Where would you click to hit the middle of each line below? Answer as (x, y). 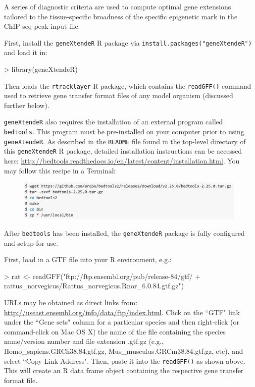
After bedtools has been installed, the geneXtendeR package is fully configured (124, 233)
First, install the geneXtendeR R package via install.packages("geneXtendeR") (128, 42)
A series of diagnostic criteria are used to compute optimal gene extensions (118, 6)
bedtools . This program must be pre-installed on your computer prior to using (124, 132)
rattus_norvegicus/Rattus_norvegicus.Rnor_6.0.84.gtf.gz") (94, 286)
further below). (27, 105)
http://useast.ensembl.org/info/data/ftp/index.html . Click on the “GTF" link (122, 312)
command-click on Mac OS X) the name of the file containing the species (115, 331)
